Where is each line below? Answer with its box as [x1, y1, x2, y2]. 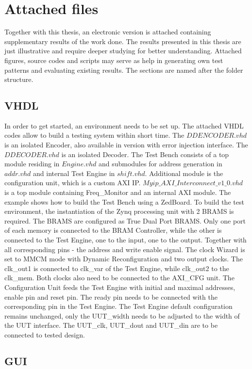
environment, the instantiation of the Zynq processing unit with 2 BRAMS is [4, 206, 234, 216]
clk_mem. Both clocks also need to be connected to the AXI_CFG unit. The [4, 273, 235, 283]
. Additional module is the [145, 168, 223, 178]
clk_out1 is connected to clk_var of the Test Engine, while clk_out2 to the [4, 263, 229, 273]
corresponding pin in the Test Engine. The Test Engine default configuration [4, 301, 233, 311]
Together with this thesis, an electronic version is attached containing [4, 27, 211, 37]
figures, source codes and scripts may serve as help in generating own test [4, 55, 223, 65]
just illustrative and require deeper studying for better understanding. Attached [4, 46, 242, 56]
